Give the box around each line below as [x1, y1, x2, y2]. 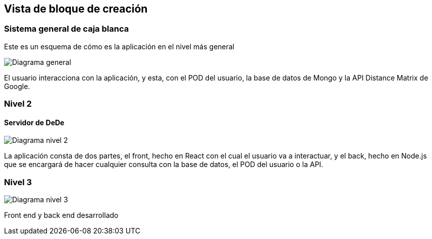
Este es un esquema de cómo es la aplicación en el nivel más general [4, 42, 235, 51]
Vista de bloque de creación [4, 3, 148, 15]
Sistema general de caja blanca [4, 24, 129, 34]
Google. [4, 82, 30, 91]
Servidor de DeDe [4, 118, 65, 127]
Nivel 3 [4, 177, 32, 187]
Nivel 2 [4, 99, 32, 109]
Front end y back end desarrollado [4, 211, 119, 220]
